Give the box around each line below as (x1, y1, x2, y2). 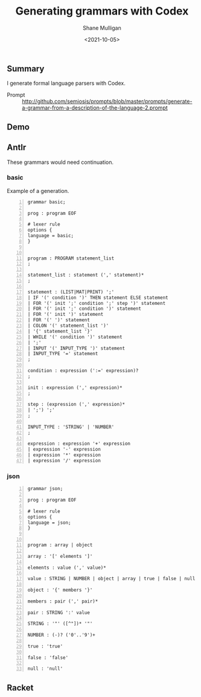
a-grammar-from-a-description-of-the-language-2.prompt (22, 104, 168, 111)
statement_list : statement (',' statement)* (27, 272, 144, 278)
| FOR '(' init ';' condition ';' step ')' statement (27, 300, 166, 306)
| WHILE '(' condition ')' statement (27, 334, 123, 340)
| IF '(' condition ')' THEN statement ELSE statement (27, 295, 168, 301)
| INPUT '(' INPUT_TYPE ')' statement (27, 345, 126, 352)
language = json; (27, 519, 71, 526)
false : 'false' (27, 655, 69, 661)
